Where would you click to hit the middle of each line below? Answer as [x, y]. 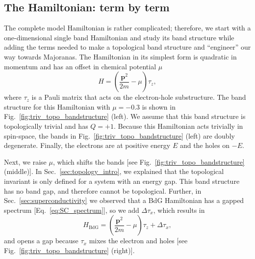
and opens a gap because [41, 241]
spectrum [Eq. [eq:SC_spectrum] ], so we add [72, 210]
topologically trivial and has [46, 126]
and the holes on [205, 145]
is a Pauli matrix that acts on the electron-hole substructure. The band [139, 97]
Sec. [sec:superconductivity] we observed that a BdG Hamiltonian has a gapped [124, 200]
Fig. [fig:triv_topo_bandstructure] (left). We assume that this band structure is [125, 116]
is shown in [159, 106]
